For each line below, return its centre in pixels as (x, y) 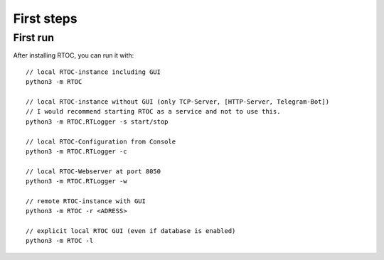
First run (34, 38)
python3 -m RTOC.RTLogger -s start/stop (97, 121)
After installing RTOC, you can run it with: (74, 55)
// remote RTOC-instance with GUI (86, 201)
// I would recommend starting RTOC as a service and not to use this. (153, 112)
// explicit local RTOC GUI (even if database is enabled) (131, 231)
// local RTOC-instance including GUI (94, 72)
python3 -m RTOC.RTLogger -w (76, 182)
